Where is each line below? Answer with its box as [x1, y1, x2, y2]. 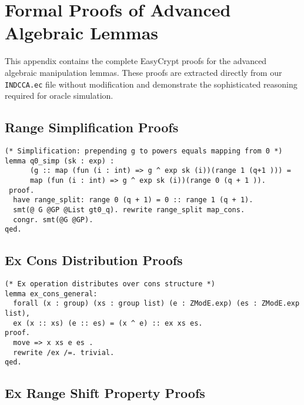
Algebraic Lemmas [5, 21, 159, 45]
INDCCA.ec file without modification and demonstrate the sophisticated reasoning [5, 78, 298, 90]
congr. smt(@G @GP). [13, 215, 93, 224]
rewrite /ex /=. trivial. [13, 348, 115, 357]
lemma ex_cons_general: [5, 289, 98, 298]
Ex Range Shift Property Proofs [5, 384, 205, 402]
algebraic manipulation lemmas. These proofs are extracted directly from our [5, 66, 282, 78]
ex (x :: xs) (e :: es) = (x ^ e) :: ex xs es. [13, 319, 203, 327]
